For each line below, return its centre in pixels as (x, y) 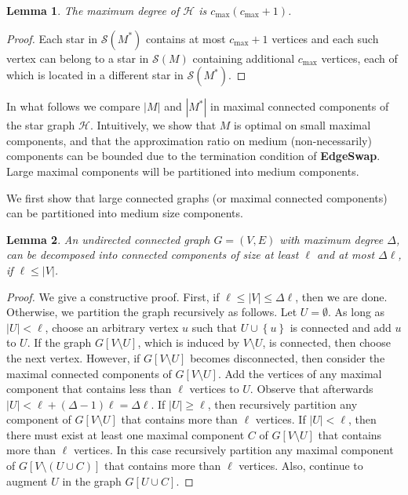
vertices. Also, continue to (301, 466)
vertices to (214, 389)
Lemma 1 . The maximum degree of (93, 10)
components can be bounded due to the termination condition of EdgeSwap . (193, 156)
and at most (346, 255)
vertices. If (280, 419)
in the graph (92, 480)
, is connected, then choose (326, 342)
